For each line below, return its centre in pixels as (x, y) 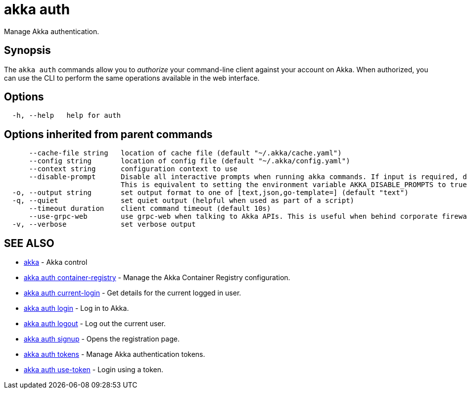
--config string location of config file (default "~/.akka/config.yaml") (189, 161)
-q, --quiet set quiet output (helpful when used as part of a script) (183, 201)
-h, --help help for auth (67, 116)
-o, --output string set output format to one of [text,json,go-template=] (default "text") (210, 193)
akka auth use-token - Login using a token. (94, 370)
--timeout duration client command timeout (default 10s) (150, 209)
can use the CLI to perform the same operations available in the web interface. (132, 78)
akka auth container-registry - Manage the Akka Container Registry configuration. (157, 278)
